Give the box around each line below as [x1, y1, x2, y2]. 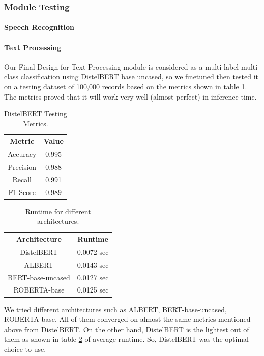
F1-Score [8, 186, 36, 197]
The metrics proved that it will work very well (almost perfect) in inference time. [4, 91, 257, 102]
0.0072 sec [77, 246, 109, 257]
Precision [8, 161, 36, 172]
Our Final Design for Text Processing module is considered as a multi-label [4, 61, 239, 72]
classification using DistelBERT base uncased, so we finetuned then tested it [20, 71, 259, 82]
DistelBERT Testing [4, 108, 67, 119]
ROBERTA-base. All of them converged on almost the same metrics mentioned [4, 314, 251, 325]
